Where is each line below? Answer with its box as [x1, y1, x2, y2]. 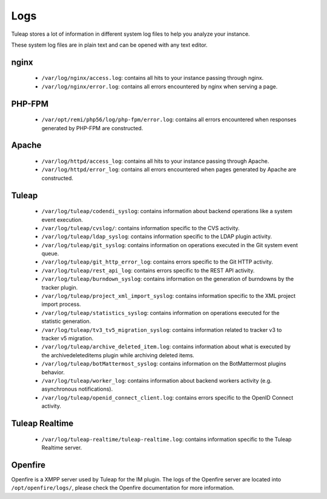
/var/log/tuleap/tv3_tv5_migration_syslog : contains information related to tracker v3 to [41, 326, 282, 333]
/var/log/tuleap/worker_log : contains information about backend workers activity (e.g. [41, 377, 272, 384]
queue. [41, 250, 59, 257]
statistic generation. [41, 318, 91, 325]
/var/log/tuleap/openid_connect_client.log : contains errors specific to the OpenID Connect [41, 394, 294, 401]
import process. [41, 300, 81, 308]
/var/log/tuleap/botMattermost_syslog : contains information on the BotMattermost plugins [41, 360, 286, 368]
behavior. [41, 368, 65, 375]
